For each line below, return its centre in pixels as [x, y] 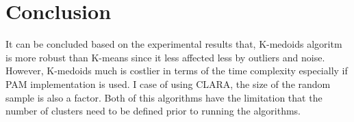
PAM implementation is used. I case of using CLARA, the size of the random [168, 83]
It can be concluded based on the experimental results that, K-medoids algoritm [174, 44]
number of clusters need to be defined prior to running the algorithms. [153, 111]
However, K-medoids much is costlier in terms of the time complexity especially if [177, 71]
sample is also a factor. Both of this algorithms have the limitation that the [164, 97]
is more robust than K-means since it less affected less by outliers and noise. [165, 57]
